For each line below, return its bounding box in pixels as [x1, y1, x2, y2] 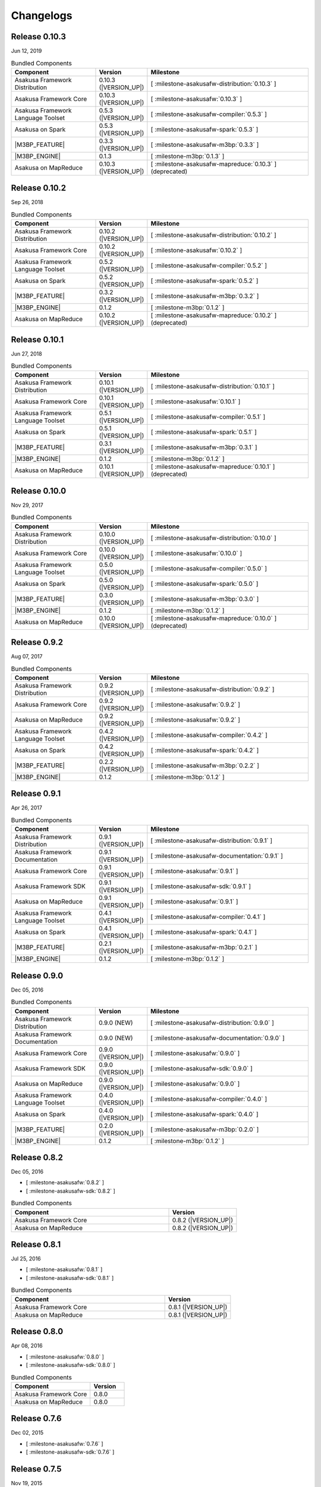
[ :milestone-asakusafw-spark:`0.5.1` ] [150, 428, 257, 437]
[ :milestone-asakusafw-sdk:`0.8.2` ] [26, 1187, 115, 1194]
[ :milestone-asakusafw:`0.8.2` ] [26, 1179, 104, 1186]
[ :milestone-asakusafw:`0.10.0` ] [150, 549, 243, 557]
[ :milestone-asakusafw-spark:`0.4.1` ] [150, 928, 257, 936]
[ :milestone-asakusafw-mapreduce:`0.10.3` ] [150, 159, 277, 168]
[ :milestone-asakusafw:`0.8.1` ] [26, 1266, 103, 1273]
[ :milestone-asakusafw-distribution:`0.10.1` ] [150, 382, 275, 391]
